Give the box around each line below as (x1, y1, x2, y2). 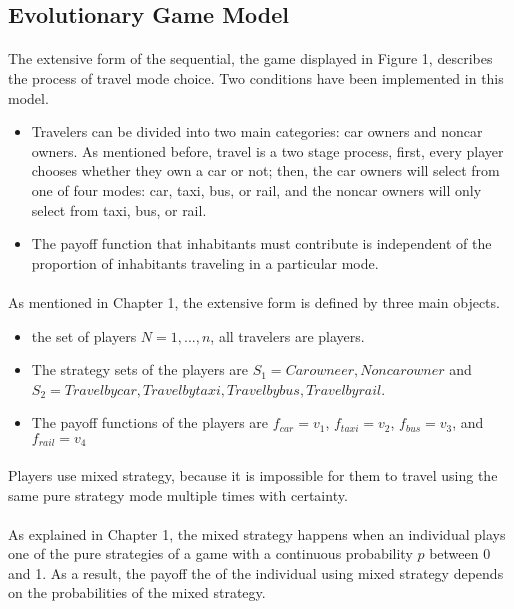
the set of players (31, 325, 137, 346)
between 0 (429, 543, 491, 564)
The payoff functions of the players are (31, 412, 269, 433)
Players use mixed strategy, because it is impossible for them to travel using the (8, 464, 498, 485)
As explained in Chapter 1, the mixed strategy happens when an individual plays (8, 523, 506, 544)
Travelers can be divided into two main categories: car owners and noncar (31, 121, 483, 142)
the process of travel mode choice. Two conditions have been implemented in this (8, 67, 504, 88)
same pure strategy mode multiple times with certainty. (8, 484, 348, 505)
